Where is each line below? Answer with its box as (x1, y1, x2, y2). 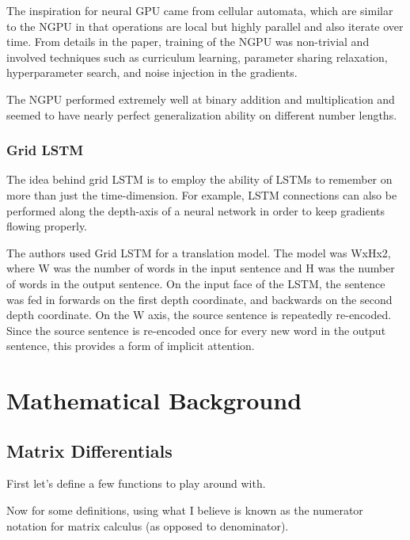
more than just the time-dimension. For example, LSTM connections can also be (6, 186, 397, 203)
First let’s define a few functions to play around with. (6, 475, 266, 492)
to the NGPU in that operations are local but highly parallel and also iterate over (6, 17, 404, 34)
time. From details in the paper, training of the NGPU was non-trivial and (6, 33, 370, 50)
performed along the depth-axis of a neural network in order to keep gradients (6, 202, 385, 219)
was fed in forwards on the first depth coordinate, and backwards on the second (6, 291, 393, 307)
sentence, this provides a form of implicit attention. (6, 337, 255, 354)
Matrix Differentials (6, 438, 173, 462)
